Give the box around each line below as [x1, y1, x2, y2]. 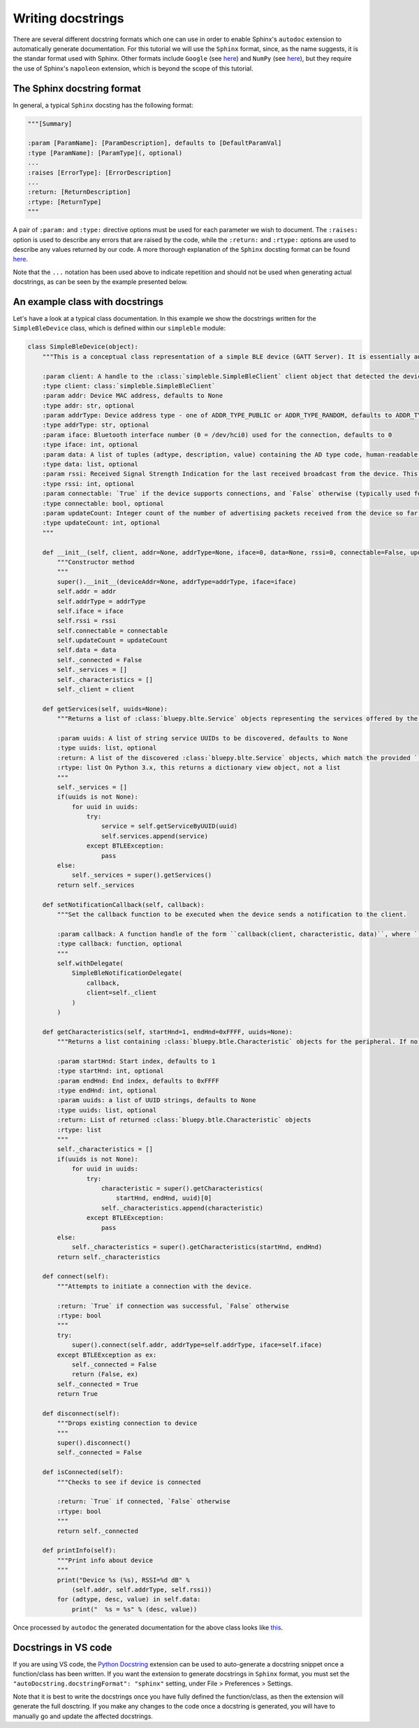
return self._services [57, 881, 135, 889]
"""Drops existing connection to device [57, 1420, 198, 1427]
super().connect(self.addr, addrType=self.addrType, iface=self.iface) [71, 1341, 323, 1349]
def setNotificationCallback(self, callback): [42, 901, 205, 908]
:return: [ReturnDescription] [27, 188, 131, 196]
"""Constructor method [57, 558, 135, 566]
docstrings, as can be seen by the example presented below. [13, 278, 189, 286]
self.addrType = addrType [57, 597, 146, 605]
